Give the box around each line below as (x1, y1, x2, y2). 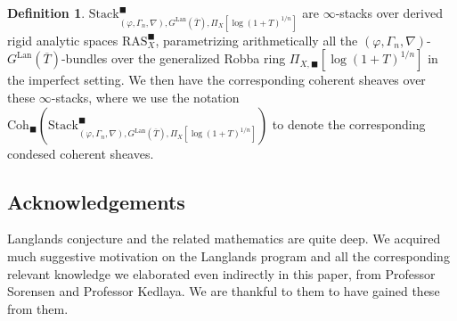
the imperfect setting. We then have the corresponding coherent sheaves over (7, 70, 426, 89)
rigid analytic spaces (7, 30, 118, 49)
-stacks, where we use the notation (51, 87, 240, 106)
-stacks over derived (335, 4, 443, 21)
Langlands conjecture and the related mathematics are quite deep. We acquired (7, 229, 441, 248)
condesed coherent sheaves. (7, 144, 154, 162)
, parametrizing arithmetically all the (155, 30, 358, 49)
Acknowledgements (7, 187, 185, 215)
